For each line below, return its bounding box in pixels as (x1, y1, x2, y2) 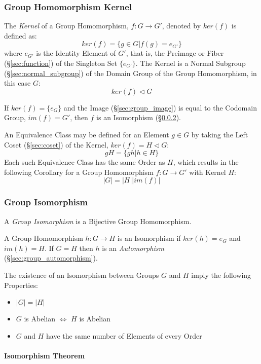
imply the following (191, 269, 251, 280)
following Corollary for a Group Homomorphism (4, 166, 154, 177)
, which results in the (173, 157, 239, 167)
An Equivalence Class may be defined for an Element (4, 129, 169, 139)
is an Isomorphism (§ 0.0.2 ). (96, 112, 181, 123)
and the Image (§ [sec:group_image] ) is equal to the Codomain (63, 102, 257, 113)
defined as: (4, 30, 37, 41)
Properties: (4, 279, 38, 290)
